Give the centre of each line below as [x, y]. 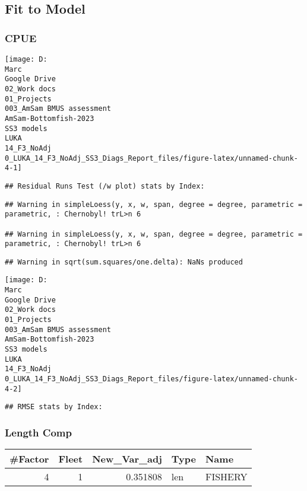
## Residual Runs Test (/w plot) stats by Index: [105, 186]
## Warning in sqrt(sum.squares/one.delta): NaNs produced [124, 262]
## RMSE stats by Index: [54, 407]
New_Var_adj [127, 459]
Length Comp [38, 432]
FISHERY [226, 477]
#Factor [29, 459]
